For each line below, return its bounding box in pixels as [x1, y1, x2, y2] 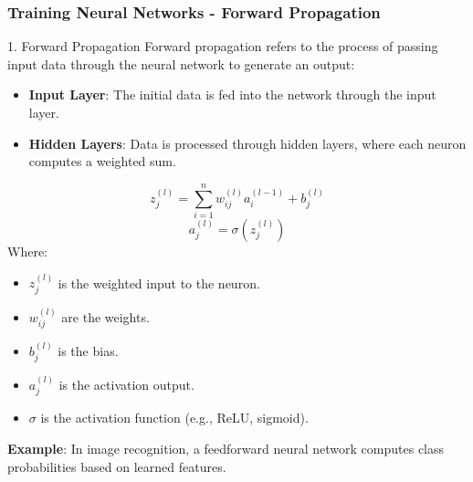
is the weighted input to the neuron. [58, 273, 260, 292]
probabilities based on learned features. [7, 456, 226, 476]
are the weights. [61, 307, 150, 326]
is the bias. [58, 341, 119, 360]
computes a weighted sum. [28, 152, 176, 171]
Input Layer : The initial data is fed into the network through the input [28, 85, 436, 104]
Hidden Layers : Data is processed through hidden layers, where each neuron [28, 133, 467, 152]
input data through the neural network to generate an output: [7, 54, 355, 73]
